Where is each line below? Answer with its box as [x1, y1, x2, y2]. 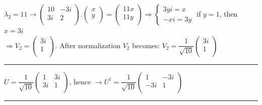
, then [219, 9, 238, 19]
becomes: [132, 40, 160, 50]
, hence [69, 76, 91, 86]
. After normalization [55, 40, 120, 50]
